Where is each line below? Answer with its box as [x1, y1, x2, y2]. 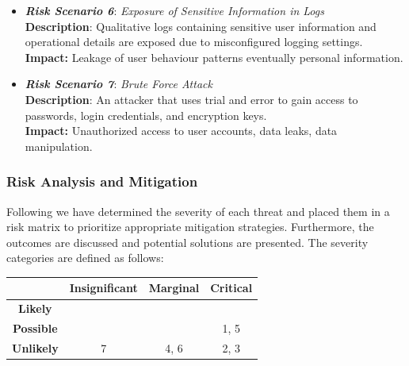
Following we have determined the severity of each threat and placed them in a [6, 202, 390, 219]
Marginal [148, 279, 200, 296]
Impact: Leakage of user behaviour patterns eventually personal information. [25, 48, 403, 65]
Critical [210, 279, 253, 296]
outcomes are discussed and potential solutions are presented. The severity [6, 233, 369, 250]
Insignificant [69, 279, 138, 296]
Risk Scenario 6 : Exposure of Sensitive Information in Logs [25, 2, 324, 18]
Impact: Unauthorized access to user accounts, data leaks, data [25, 122, 338, 139]
